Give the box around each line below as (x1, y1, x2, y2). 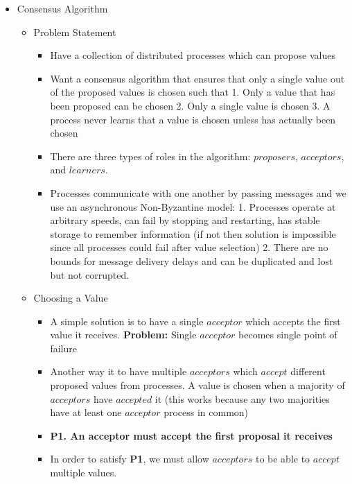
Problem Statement (33, 24, 116, 39)
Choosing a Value (33, 291, 108, 305)
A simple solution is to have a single (50, 313, 204, 328)
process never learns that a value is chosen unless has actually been (50, 112, 336, 126)
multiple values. (50, 465, 117, 480)
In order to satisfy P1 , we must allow (50, 451, 209, 466)
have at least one (50, 405, 122, 420)
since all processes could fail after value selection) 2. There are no (50, 240, 328, 254)
